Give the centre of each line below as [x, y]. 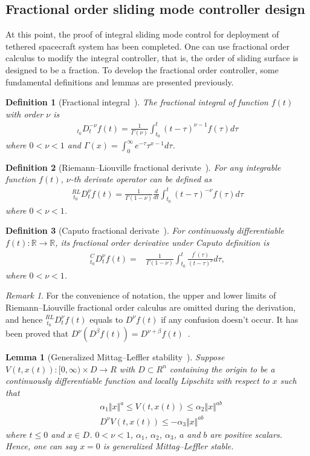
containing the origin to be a [222, 368]
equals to [106, 319]
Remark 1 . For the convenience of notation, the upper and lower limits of [141, 295]
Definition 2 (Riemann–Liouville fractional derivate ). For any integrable [143, 167]
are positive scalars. [246, 434]
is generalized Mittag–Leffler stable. [168, 446]
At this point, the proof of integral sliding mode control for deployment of [142, 34]
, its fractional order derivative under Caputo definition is [162, 242]
